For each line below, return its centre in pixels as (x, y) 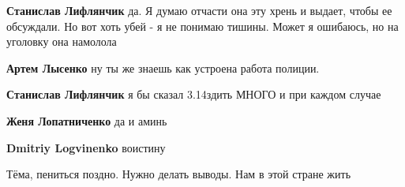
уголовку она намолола (62, 41)
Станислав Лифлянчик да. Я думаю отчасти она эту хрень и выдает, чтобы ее (199, 10)
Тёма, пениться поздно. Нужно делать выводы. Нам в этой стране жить (179, 174)
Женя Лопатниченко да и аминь (87, 120)
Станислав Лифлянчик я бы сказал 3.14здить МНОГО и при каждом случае (194, 94)
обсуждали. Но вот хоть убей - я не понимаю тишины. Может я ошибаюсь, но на (202, 26)
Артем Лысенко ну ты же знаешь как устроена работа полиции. (163, 67)
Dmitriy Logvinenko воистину (86, 147)
